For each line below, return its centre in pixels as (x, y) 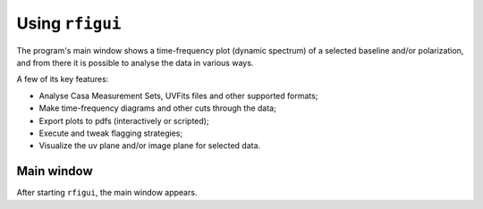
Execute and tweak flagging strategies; (111, 133)
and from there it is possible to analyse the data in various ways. (135, 63)
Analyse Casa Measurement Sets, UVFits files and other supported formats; (178, 96)
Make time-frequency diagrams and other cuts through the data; (157, 108)
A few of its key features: (63, 79)
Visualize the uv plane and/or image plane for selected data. (150, 146)
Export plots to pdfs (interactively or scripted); (124, 121)
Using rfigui (69, 23)
